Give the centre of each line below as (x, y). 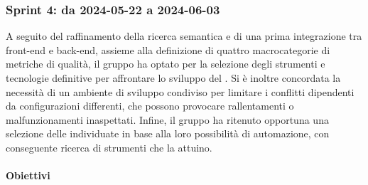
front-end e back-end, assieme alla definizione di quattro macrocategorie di (168, 49)
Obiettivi (28, 175)
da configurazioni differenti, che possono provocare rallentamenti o (150, 106)
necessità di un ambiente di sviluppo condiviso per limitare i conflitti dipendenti (180, 91)
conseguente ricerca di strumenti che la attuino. (109, 147)
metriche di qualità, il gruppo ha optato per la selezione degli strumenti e (166, 64)
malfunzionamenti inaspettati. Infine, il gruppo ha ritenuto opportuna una (167, 119)
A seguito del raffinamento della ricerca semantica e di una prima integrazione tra (184, 36)
